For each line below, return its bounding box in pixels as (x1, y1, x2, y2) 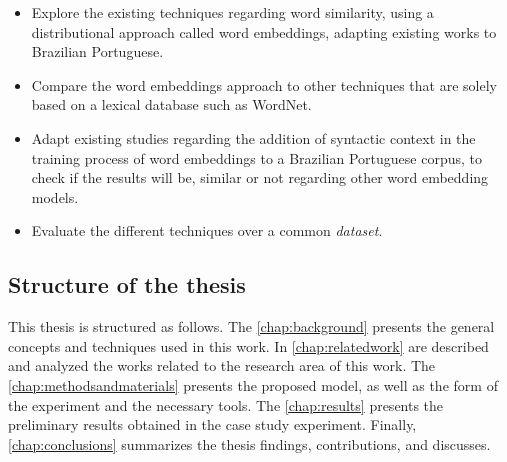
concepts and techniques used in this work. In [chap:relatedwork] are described (8, 335, 489, 356)
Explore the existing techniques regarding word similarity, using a (31, 2, 434, 22)
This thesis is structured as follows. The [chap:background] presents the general (8, 316, 495, 337)
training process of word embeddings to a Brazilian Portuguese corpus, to (31, 147, 482, 168)
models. (31, 186, 79, 207)
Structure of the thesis (8, 269, 246, 300)
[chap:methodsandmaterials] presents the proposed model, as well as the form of (8, 374, 498, 395)
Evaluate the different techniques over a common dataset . (31, 220, 383, 241)
